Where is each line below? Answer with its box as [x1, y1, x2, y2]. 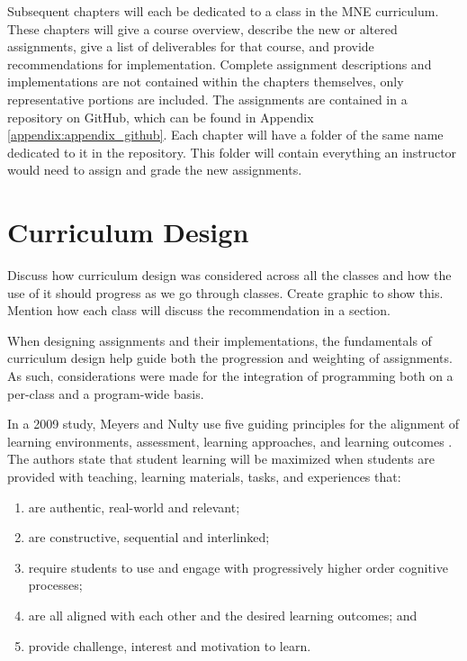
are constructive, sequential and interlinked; [28, 528, 270, 547]
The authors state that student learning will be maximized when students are [7, 449, 435, 468]
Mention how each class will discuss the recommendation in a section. [7, 301, 391, 320]
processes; [28, 575, 83, 594]
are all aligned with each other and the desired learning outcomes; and [28, 605, 418, 624]
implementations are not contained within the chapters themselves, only [7, 72, 404, 91]
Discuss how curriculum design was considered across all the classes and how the [7, 266, 452, 285]
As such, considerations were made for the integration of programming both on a [7, 367, 454, 385]
